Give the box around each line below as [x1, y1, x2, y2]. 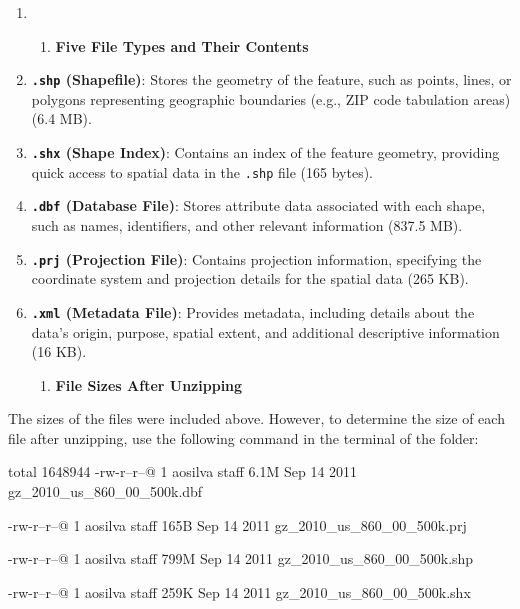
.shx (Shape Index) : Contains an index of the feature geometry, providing [31, 142, 500, 163]
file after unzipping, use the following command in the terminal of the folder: [8, 427, 479, 448]
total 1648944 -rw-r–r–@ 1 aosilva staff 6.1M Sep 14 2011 [8, 461, 358, 482]
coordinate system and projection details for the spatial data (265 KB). [31, 268, 469, 289]
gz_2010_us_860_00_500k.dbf [8, 481, 203, 502]
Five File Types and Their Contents [55, 35, 309, 56]
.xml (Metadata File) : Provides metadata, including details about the [31, 301, 475, 322]
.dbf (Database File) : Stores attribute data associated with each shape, [31, 195, 486, 216]
